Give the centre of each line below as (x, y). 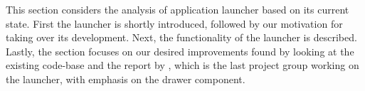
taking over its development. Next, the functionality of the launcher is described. (181, 37)
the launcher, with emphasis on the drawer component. (126, 79)
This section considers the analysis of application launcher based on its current (178, 9)
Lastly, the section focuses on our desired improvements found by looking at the (180, 51)
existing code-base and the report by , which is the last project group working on (182, 65)
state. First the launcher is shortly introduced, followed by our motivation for (174, 23)
